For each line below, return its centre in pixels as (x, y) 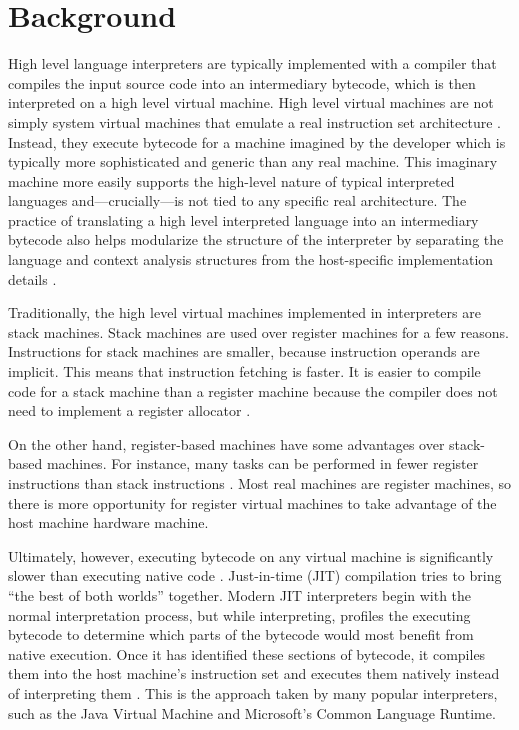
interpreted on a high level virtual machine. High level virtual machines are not (251, 102)
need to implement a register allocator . (129, 410)
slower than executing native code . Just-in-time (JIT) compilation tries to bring (255, 575)
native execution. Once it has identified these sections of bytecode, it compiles (247, 653)
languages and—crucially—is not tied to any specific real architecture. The (237, 200)
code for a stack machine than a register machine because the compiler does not (253, 390)
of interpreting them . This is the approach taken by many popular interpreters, (253, 692)
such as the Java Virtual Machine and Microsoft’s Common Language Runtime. (252, 712)
